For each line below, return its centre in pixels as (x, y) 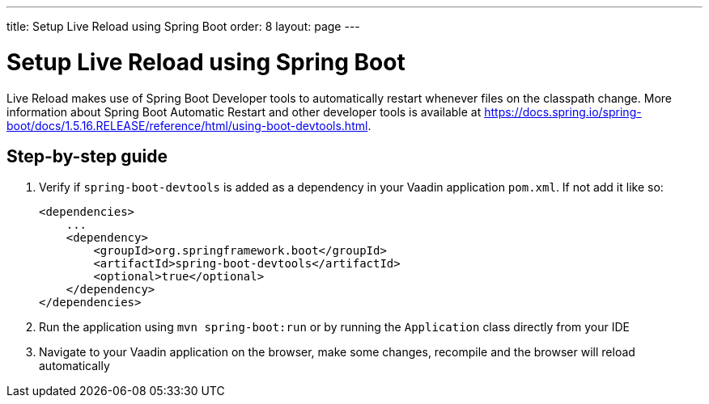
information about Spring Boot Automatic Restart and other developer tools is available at (244, 112)
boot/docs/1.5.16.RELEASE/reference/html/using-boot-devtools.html (187, 125)
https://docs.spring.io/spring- (563, 112)
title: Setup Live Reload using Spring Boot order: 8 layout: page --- (183, 26)
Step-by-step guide (87, 156)
